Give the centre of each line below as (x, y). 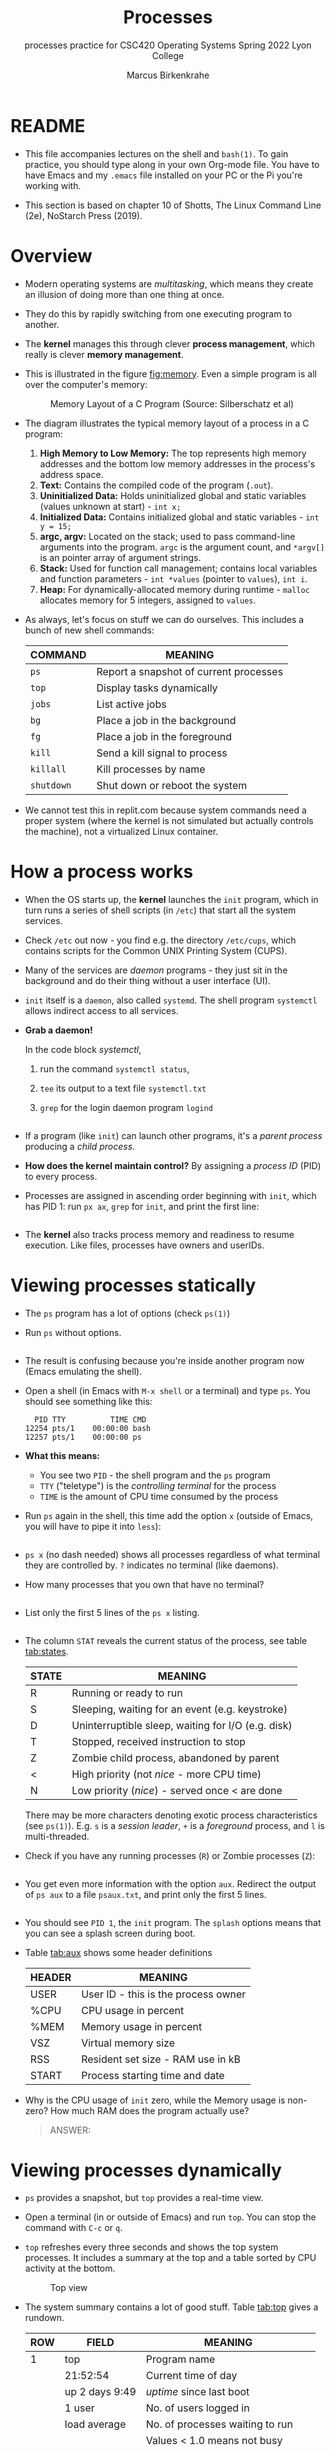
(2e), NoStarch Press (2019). (83, 215)
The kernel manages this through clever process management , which (170, 343)
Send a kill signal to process (162, 753)
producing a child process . (80, 1146)
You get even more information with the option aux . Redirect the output (170, 1883)
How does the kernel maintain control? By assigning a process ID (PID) (173, 1165)
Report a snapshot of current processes (190, 671)
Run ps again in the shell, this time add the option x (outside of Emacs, (169, 1515)
